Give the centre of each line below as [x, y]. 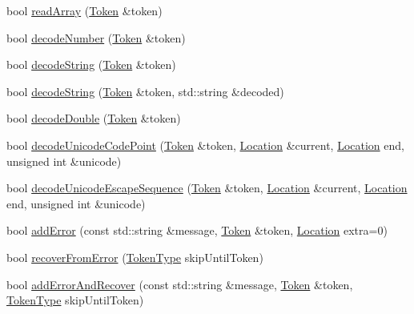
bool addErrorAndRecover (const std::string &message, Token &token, [180, 284]
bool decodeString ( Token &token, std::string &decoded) [145, 91]
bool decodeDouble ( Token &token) [94, 118]
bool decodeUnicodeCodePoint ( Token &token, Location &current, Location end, [205, 145]
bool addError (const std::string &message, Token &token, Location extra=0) [197, 230]
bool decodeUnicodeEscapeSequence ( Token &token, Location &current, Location [207, 188]
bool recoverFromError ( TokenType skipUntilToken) [135, 257]
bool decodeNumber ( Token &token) [96, 37]
